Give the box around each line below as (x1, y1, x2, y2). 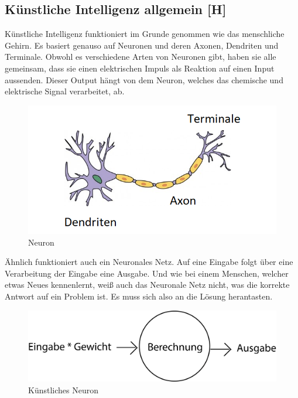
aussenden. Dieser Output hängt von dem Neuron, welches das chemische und (5, 73, 283, 86)
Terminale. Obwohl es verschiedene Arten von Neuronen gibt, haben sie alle (5, 50, 276, 63)
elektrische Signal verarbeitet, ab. (5, 85, 125, 97)
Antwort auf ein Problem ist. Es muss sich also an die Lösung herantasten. (5, 290, 273, 302)
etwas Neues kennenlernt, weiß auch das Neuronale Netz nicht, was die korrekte (5, 278, 290, 291)
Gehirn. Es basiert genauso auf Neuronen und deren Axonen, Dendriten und (5, 39, 279, 51)
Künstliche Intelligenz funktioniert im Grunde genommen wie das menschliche (5, 28, 285, 40)
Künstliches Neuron (28, 383, 98, 396)
